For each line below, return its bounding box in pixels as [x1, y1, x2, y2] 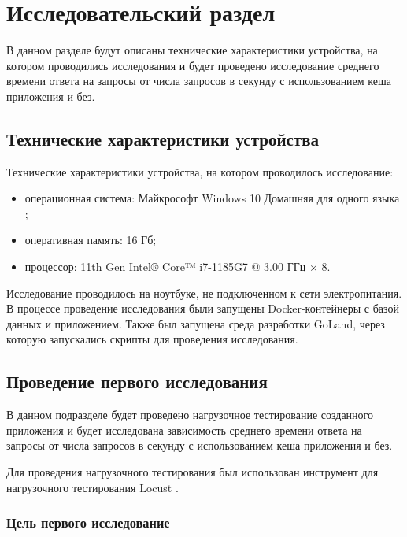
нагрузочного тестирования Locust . [6, 479, 179, 495]
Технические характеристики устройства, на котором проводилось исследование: [6, 163, 394, 180]
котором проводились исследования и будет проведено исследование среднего [6, 57, 379, 73]
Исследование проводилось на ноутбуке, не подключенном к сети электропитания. [6, 284, 402, 301]
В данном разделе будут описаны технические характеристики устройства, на [6, 42, 378, 58]
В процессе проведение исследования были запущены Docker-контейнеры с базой [6, 300, 399, 317]
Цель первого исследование [6, 513, 170, 532]
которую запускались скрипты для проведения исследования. [6, 331, 298, 347]
